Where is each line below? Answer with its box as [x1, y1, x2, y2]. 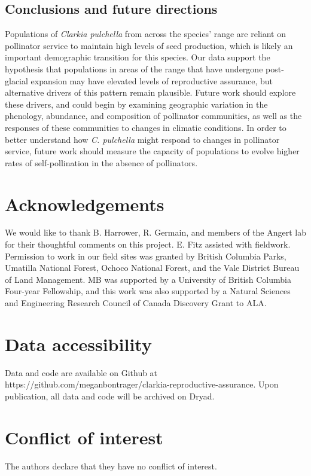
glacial [5, 74, 28, 87]
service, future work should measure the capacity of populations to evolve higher [5, 145, 300, 157]
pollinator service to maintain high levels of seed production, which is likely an [5, 39, 293, 51]
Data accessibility [5, 331, 152, 356]
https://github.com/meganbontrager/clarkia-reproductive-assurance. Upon [5, 378, 279, 390]
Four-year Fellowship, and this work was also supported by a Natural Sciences [5, 285, 291, 297]
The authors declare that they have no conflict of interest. [5, 459, 217, 472]
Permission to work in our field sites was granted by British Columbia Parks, [5, 249, 286, 262]
